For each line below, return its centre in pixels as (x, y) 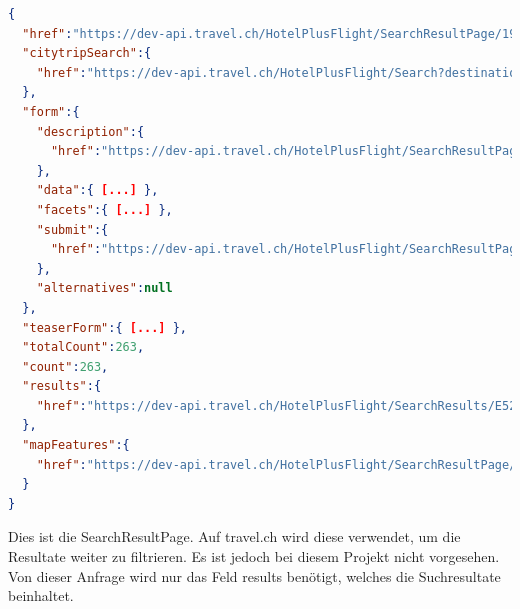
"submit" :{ (72, 229)
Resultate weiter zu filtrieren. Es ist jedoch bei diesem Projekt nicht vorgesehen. (254, 556)
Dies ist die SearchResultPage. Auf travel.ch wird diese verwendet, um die (234, 536)
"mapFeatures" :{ (76, 445)
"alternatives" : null (104, 288)
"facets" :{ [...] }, (104, 209)
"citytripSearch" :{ (87, 53)
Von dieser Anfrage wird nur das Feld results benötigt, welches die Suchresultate (254, 575)
